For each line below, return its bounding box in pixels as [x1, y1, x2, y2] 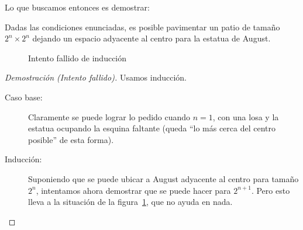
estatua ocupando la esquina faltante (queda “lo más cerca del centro [28, 122, 276, 134]
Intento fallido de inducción [28, 51, 127, 64]
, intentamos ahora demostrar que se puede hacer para [36, 184, 231, 196]
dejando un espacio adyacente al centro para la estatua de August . [32, 32, 271, 44]
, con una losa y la [212, 110, 279, 123]
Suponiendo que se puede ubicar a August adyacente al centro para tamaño [28, 172, 299, 184]
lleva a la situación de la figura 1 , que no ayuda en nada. [28, 196, 233, 208]
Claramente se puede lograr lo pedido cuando [28, 110, 191, 123]
